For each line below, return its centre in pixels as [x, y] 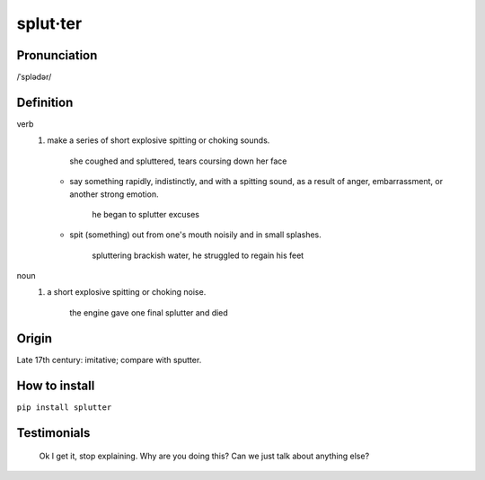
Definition [45, 102]
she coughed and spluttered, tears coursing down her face [178, 161]
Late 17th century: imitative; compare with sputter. [109, 360]
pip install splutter [64, 407]
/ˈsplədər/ [34, 77]
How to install [56, 385]
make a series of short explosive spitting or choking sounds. [159, 140]
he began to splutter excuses [145, 214]
